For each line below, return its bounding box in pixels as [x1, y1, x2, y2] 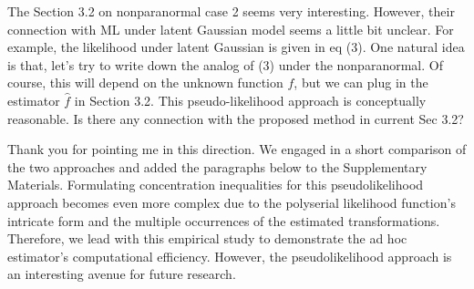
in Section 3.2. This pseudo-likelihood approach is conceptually [74, 90, 427, 109]
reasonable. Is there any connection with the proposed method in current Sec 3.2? [7, 108, 464, 128]
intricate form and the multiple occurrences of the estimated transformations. [7, 211, 440, 230]
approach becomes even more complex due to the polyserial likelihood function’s [7, 192, 456, 212]
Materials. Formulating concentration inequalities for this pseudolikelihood [7, 175, 424, 194]
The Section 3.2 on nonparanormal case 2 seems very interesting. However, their [7, 2, 455, 20]
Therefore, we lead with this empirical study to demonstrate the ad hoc [7, 229, 407, 248]
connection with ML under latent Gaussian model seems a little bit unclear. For [7, 19, 454, 38]
